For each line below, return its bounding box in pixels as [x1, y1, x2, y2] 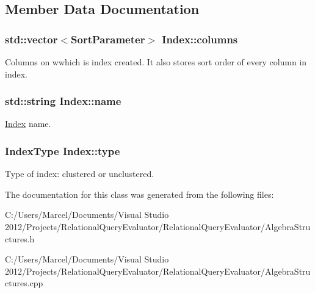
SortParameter [71, 31, 145, 46]
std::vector [5, 31, 58, 46]
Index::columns [162, 31, 238, 46]
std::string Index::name [5, 93, 121, 109]
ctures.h [5, 232, 35, 245]
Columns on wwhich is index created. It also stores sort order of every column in [5, 56, 307, 68]
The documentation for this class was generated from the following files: [5, 187, 274, 200]
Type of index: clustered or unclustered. [5, 167, 154, 180]
